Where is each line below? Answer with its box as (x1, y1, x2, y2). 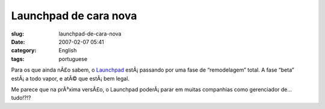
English (58, 47, 77, 54)
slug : (11, 30, 24, 37)
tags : (11, 55, 25, 63)
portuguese (58, 55, 87, 63)
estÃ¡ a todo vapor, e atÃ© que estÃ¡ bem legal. (11, 75, 129, 82)
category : (11, 47, 37, 54)
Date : (11, 38, 25, 45)
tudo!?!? (11, 94, 31, 102)
